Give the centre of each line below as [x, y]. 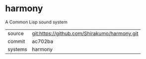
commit [16, 41]
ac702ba [43, 41]
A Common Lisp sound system [36, 22]
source [16, 33]
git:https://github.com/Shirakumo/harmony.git [85, 33]
